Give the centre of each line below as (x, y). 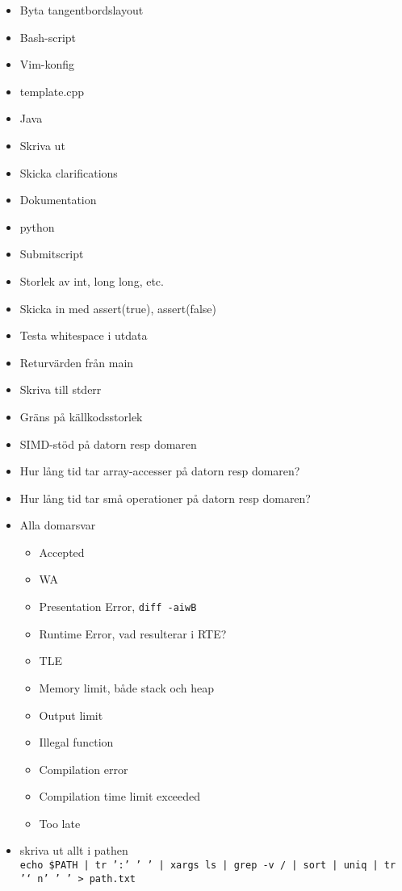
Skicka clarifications (69, 172)
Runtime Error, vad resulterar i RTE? (133, 633)
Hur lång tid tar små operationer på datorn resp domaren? (165, 498)
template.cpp (52, 91)
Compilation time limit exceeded (120, 796)
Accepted (62, 552)
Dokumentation (58, 200)
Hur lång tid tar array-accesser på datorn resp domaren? (160, 471)
